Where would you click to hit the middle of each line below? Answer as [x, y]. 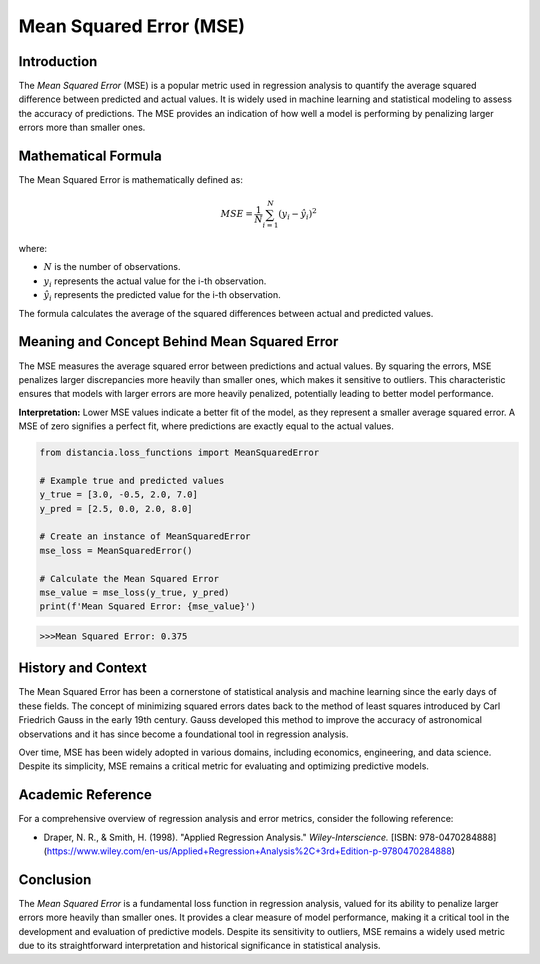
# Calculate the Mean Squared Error [129, 578]
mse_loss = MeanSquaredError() [116, 550]
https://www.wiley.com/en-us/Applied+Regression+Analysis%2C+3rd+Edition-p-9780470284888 [249, 851]
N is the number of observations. [112, 267]
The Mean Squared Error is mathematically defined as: [131, 180]
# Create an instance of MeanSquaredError [145, 536]
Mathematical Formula [90, 156]
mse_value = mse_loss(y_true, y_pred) [134, 592]
